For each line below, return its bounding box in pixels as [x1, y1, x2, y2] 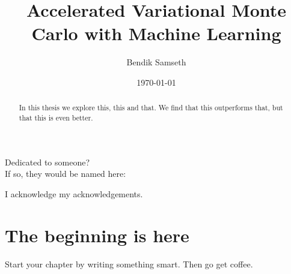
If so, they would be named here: [5, 167, 126, 180]
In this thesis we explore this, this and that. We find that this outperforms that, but [19, 103, 283, 113]
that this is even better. [19, 112, 93, 122]
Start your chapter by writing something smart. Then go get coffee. [5, 257, 253, 270]
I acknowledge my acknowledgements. [5, 187, 143, 200]
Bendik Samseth [126, 56, 186, 68]
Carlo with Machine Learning [31, 21, 281, 46]
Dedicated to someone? [5, 155, 90, 168]
